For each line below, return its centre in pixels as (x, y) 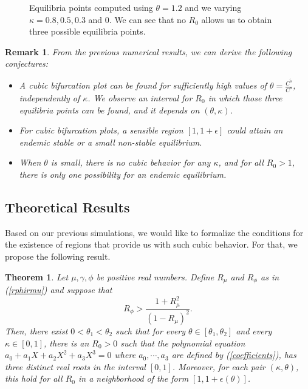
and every (254, 330)
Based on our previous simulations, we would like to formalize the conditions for (154, 232)
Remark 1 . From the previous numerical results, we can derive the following (149, 51)
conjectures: (27, 63)
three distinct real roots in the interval (75, 366)
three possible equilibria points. (87, 31)
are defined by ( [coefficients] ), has (234, 355)
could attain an (255, 130)
